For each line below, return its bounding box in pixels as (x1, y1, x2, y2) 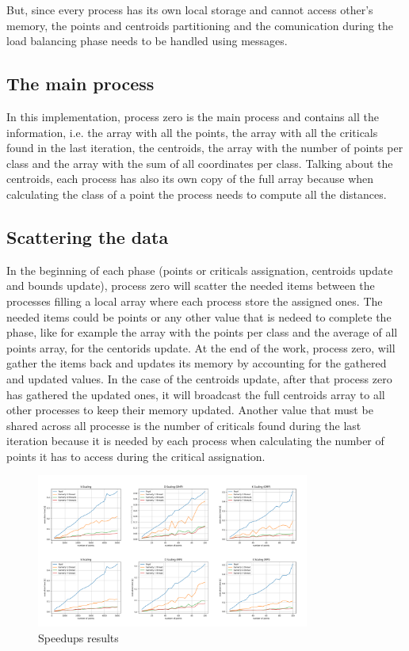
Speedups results (38, 629, 119, 645)
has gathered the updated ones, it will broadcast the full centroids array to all (6, 386, 385, 402)
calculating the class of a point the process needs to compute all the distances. (6, 185, 387, 202)
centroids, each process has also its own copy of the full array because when (6, 170, 374, 187)
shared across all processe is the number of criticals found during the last (6, 417, 361, 433)
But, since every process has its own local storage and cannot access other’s (6, 2, 373, 17)
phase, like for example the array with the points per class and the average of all (6, 324, 398, 341)
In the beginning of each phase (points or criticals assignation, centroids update (6, 261, 393, 278)
